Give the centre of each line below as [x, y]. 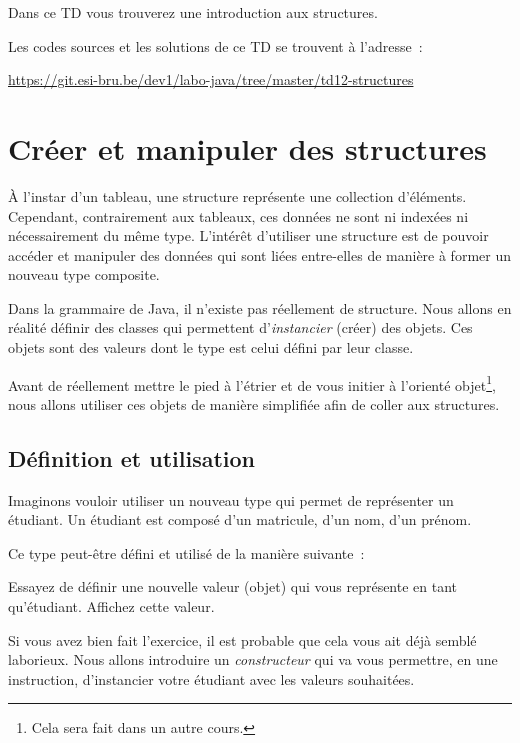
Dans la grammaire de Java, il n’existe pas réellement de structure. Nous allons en [260, 307]
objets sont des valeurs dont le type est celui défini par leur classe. [211, 347]
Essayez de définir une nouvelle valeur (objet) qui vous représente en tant [233, 586]
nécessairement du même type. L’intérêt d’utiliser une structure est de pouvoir [248, 235]
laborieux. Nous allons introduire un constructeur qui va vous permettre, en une [253, 659]
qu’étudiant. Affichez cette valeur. [111, 606]
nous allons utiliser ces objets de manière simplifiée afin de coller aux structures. [254, 403]
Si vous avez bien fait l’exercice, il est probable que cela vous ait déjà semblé [242, 639]
